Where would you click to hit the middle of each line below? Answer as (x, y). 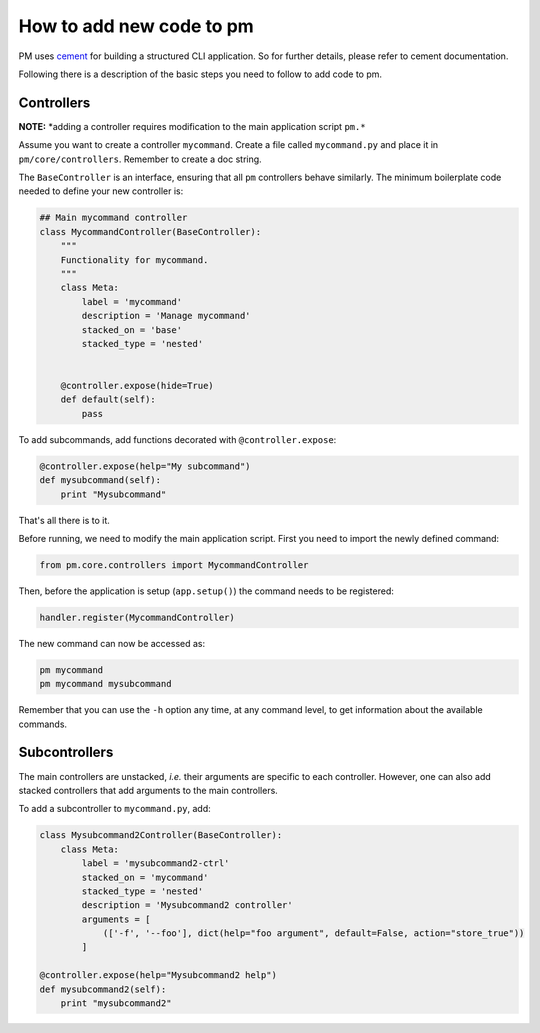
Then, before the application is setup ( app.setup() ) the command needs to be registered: (206, 591)
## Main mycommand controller (113, 218)
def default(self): (108, 399)
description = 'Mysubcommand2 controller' (187, 905)
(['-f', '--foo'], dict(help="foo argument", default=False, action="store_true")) (313, 933)
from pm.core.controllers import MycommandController (174, 564)
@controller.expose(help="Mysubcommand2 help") (158, 975)
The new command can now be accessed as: (111, 643)
